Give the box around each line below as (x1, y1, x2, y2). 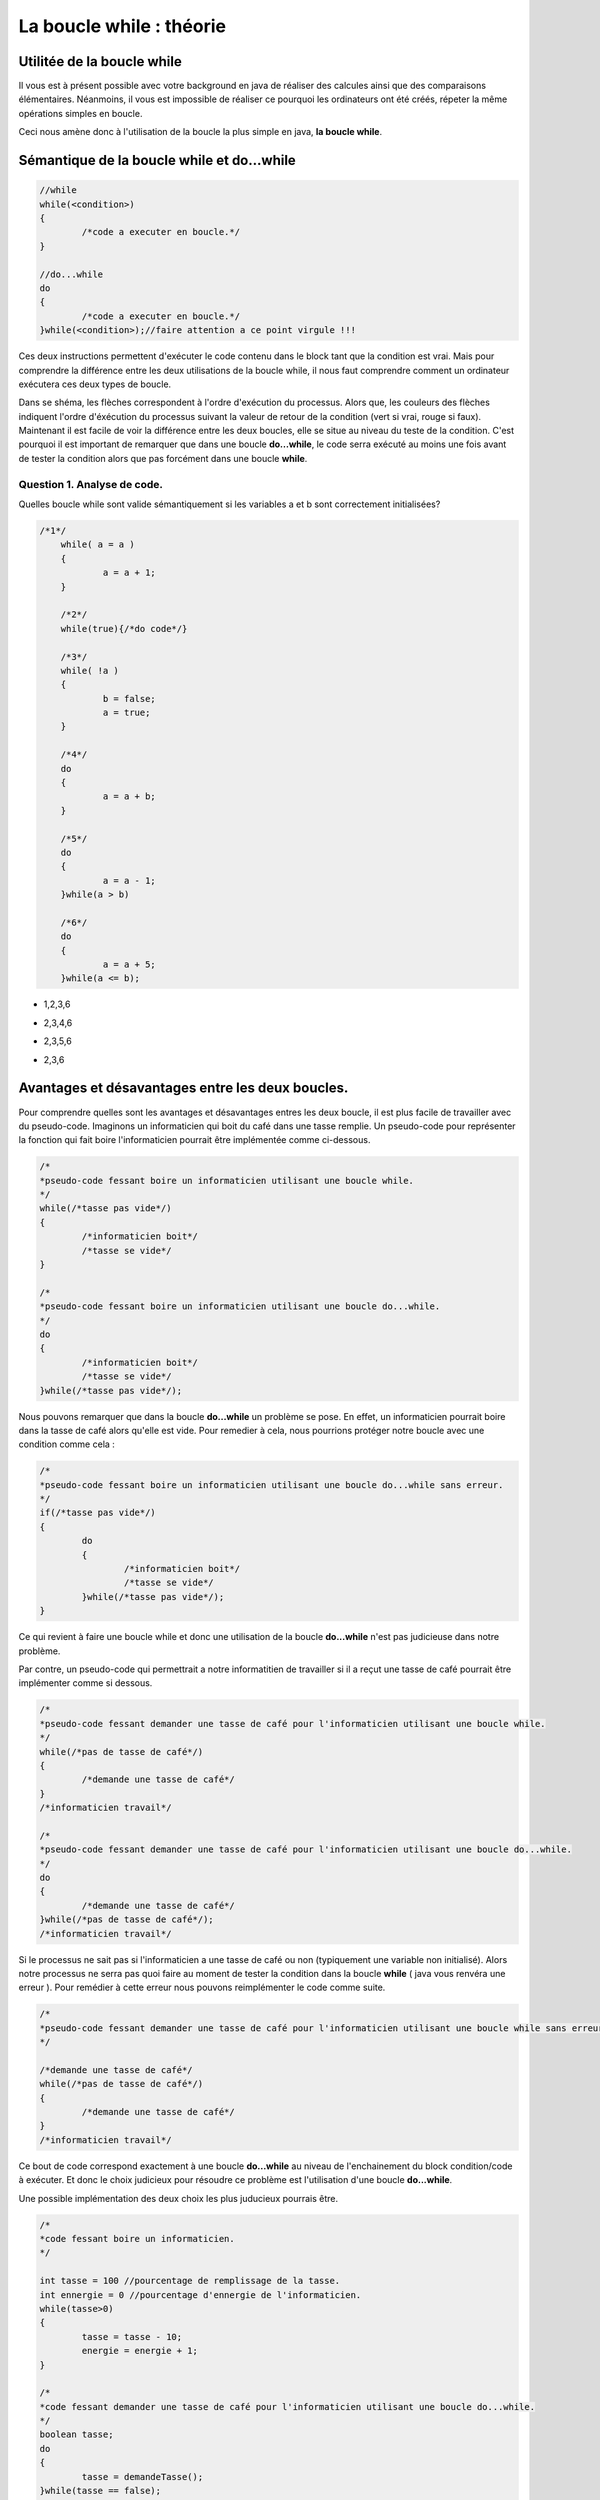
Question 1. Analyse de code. (18, 477, 164, 491)
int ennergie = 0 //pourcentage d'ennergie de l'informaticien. (39, 2289, 362, 2300)
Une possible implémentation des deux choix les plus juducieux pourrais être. (18, 2192, 339, 2204)
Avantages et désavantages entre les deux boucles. (18, 1080, 349, 1097)
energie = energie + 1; (81, 2345, 199, 2357)
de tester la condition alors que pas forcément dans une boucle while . (18, 452, 308, 464)
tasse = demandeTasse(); (81, 2471, 204, 2482)
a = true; (102, 707, 151, 719)
